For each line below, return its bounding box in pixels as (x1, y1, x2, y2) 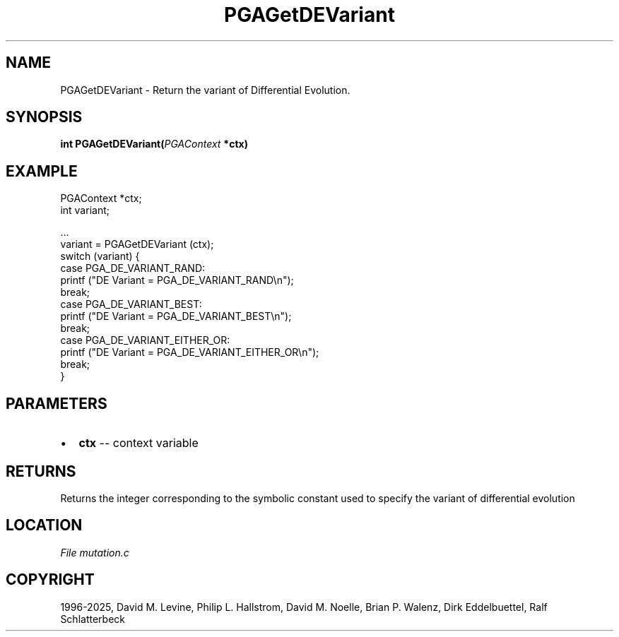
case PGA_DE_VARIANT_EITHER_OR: (60, 334, 230, 347)
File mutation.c (60, 546, 129, 559)
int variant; (60, 204, 110, 217)
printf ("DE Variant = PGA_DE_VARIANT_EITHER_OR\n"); (60, 346, 319, 359)
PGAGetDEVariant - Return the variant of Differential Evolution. (60, 83, 350, 96)
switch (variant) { (60, 250, 140, 263)
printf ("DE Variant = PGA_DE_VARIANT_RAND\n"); (60, 274, 294, 287)
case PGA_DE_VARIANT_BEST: (60, 298, 202, 311)
